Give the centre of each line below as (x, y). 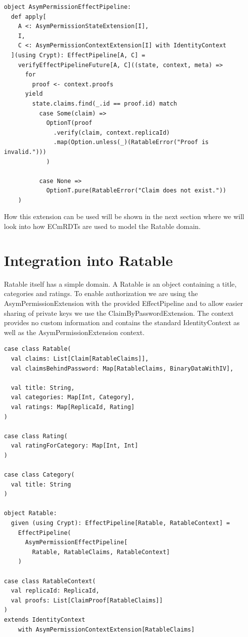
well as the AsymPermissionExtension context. (74, 332)
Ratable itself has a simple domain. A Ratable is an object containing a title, (120, 283)
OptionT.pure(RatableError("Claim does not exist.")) (136, 191)
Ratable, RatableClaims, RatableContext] (101, 552)
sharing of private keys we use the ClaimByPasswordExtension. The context (119, 313)
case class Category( (39, 475)
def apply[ (29, 17)
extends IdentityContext (45, 619)
